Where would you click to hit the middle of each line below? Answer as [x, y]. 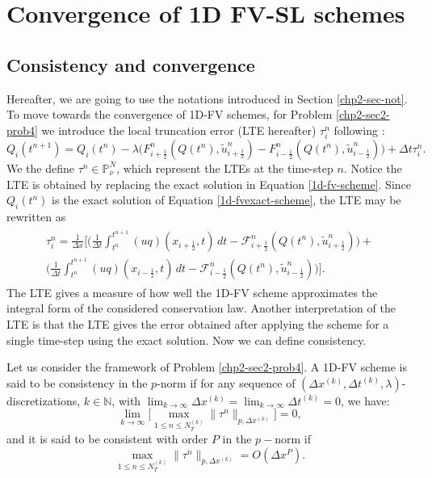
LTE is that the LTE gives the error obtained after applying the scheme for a [198, 323]
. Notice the [373, 168]
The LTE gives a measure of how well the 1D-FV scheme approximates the [192, 292]
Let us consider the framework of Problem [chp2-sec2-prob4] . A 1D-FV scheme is [207, 367]
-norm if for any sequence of [226, 382]
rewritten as [36, 216]
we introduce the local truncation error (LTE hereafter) [179, 130]
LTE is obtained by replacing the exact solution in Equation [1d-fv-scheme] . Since [209, 184]
